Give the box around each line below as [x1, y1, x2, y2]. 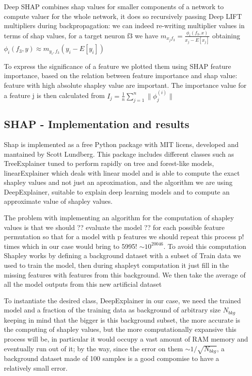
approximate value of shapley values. [4, 196, 113, 206]
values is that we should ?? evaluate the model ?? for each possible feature [4, 222, 225, 232]
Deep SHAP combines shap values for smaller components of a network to [4, 1, 224, 11]
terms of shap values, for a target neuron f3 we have [4, 30, 158, 40]
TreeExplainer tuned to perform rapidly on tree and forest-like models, [4, 158, 214, 168]
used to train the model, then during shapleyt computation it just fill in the [4, 260, 229, 270]
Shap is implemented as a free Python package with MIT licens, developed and [4, 139, 239, 149]
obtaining [212, 30, 240, 40]
